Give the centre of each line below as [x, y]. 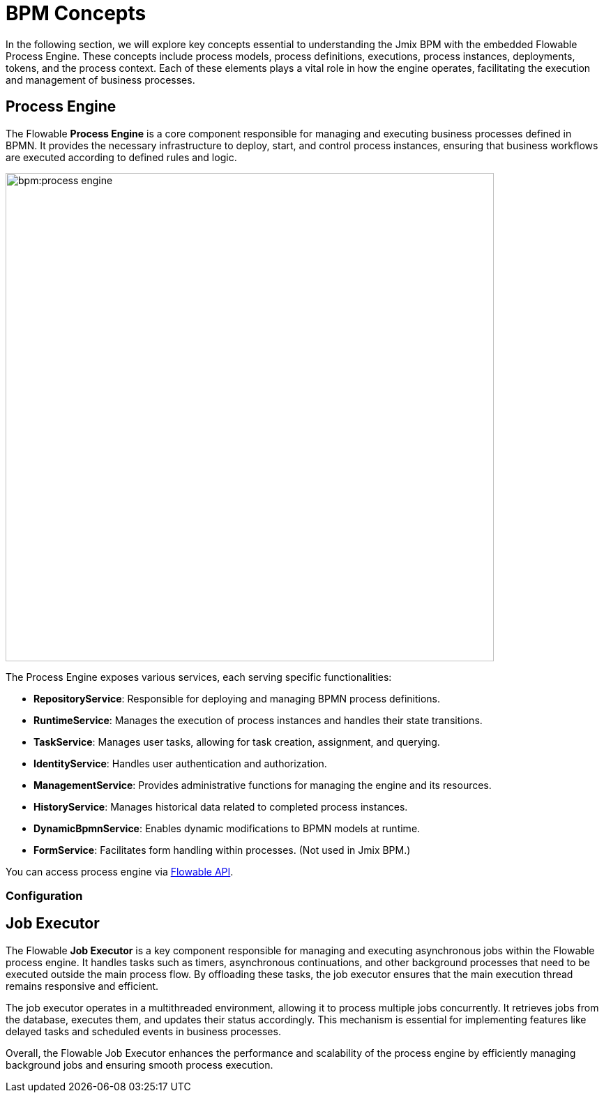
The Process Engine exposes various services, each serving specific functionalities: [199, 677]
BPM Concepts [76, 13]
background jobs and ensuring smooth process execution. [139, 1065]
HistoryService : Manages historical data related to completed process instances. [221, 806]
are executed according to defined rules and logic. [121, 157]
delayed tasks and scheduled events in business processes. [143, 1031]
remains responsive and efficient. [82, 986]
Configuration [44, 895]
